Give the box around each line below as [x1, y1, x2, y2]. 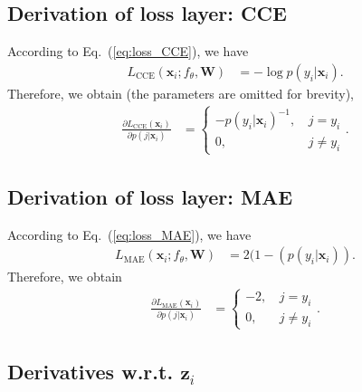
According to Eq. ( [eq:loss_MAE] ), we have [7, 225, 252, 244]
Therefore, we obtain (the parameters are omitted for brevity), [7, 83, 355, 102]
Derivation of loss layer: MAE [7, 182, 293, 210]
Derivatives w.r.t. [7, 358, 174, 386]
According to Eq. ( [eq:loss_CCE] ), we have [7, 42, 249, 61]
